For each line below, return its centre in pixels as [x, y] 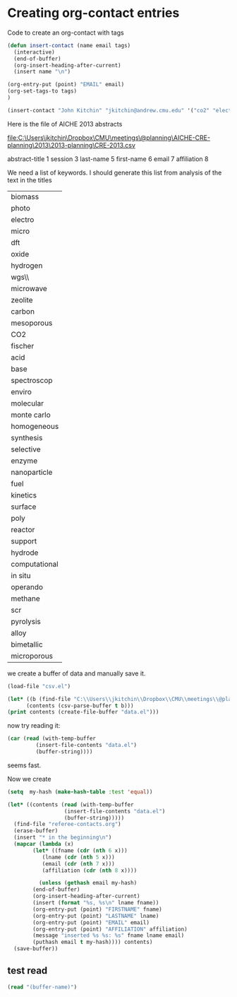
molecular [28, 403]
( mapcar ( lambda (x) [44, 844]
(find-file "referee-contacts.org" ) [67, 825]
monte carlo [31, 415]
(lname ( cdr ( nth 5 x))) [78, 857]
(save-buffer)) [36, 949]
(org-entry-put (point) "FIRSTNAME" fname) [97, 909]
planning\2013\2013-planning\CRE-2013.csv [72, 145]
